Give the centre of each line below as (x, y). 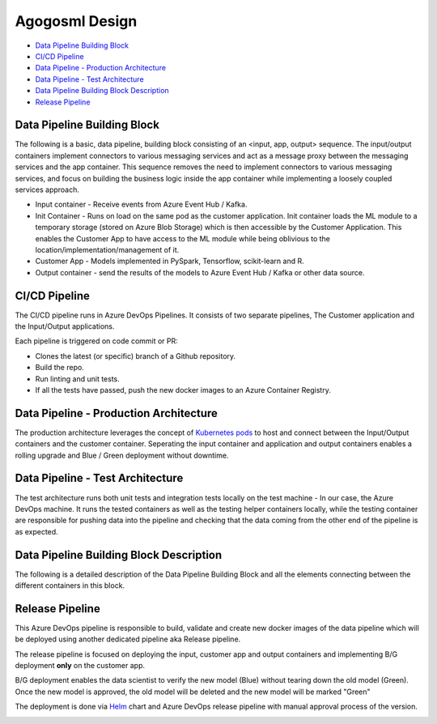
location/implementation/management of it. (107, 249)
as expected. (36, 531)
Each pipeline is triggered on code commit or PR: (96, 341)
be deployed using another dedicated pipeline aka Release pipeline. (128, 639)
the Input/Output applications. (65, 326)
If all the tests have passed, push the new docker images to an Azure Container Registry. (183, 390)
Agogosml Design (76, 21)
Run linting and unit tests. (78, 379)
